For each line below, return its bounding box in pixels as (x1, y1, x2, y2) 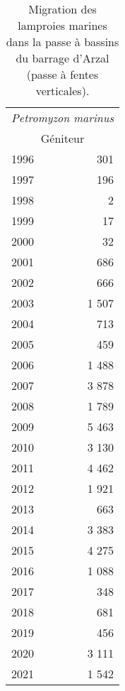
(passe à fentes (26, 66, 99, 82)
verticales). (35, 82, 90, 99)
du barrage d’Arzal (16, 50, 109, 66)
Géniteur (40, 130, 85, 146)
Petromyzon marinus (11, 109, 114, 126)
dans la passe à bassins (6, 33, 119, 50)
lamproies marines (18, 17, 107, 33)
